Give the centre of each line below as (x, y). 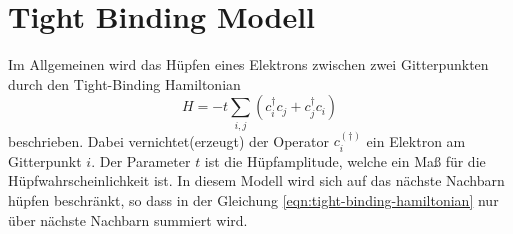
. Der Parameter (141, 160)
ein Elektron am (416, 140)
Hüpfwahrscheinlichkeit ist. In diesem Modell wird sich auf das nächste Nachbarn (256, 180)
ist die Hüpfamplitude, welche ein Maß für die (345, 160)
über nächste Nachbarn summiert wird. (128, 219)
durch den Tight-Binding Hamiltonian (124, 83)
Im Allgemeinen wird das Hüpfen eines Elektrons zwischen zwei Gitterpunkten (248, 64)
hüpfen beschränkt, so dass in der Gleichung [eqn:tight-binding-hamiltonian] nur (253, 200)
